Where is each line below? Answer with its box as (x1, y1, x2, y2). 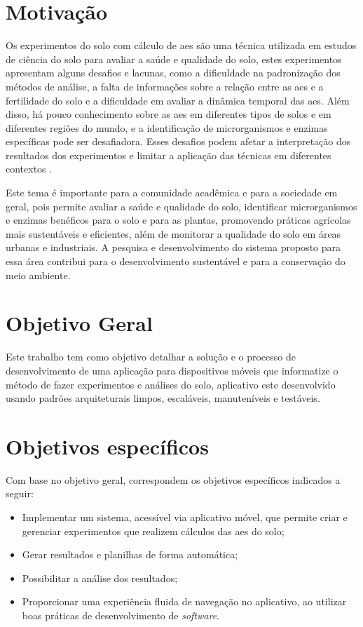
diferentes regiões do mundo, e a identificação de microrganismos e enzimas (6, 120, 328, 135)
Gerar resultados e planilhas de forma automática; (22, 547, 238, 562)
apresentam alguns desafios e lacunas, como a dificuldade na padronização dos (6, 65, 341, 80)
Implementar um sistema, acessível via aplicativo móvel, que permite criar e (22, 510, 348, 525)
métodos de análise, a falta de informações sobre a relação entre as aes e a (6, 79, 324, 93)
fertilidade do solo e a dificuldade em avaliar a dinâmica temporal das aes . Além (6, 93, 350, 107)
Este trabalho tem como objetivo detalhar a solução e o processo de (6, 349, 296, 364)
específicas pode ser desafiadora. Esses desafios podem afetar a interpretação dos (6, 134, 351, 149)
